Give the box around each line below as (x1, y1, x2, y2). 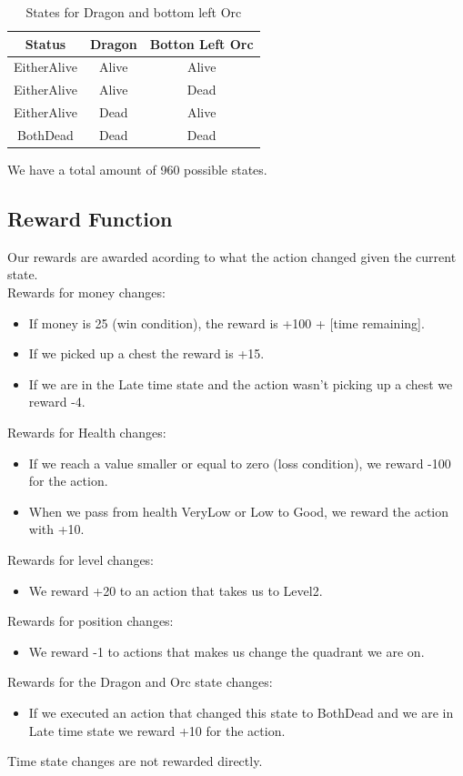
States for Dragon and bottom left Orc (25, 3, 242, 21)
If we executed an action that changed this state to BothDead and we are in (28, 702, 454, 721)
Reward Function (7, 205, 173, 233)
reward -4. (28, 392, 86, 411)
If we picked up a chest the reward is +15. (28, 344, 265, 363)
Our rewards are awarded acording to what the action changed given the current (7, 247, 457, 266)
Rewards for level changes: (7, 549, 155, 569)
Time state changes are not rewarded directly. (7, 751, 263, 771)
